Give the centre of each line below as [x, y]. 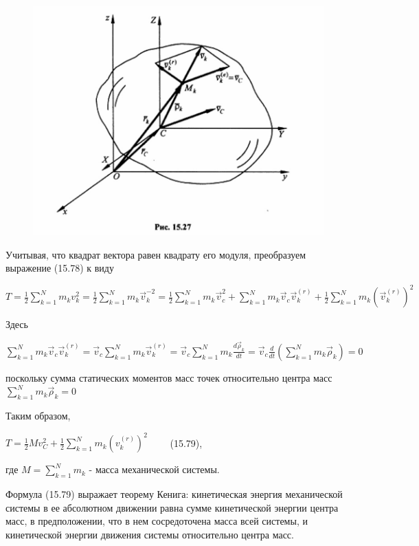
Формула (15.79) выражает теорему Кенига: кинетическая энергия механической [174, 494]
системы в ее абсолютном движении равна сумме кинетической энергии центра [172, 507]
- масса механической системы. [154, 469]
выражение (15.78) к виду [60, 268]
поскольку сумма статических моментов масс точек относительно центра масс [169, 377]
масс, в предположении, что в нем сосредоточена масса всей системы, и [157, 521]
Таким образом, [38, 416]
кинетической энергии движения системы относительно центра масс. [150, 534]
